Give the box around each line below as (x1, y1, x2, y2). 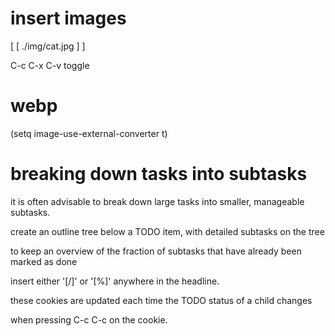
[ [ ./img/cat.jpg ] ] (10, 40, 86, 52)
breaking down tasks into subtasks (10, 163, 308, 186)
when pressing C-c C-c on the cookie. (10, 313, 168, 326)
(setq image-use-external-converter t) (10, 127, 168, 139)
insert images (10, 7, 127, 30)
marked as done (10, 255, 78, 267)
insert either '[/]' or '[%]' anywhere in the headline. (10, 275, 220, 287)
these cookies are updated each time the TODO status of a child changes (10, 294, 313, 306)
